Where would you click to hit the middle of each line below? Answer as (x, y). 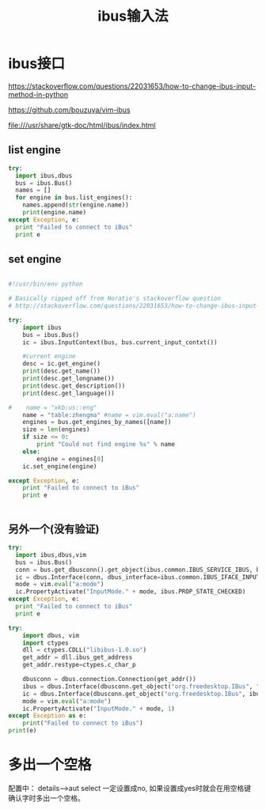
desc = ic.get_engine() (62, 364)
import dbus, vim (51, 635)
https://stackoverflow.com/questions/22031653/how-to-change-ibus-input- (132, 86)
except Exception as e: (47, 716)
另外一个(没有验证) (54, 529)
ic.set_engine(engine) (60, 466)
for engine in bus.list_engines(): (74, 198)
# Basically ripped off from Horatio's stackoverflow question (115, 299)
